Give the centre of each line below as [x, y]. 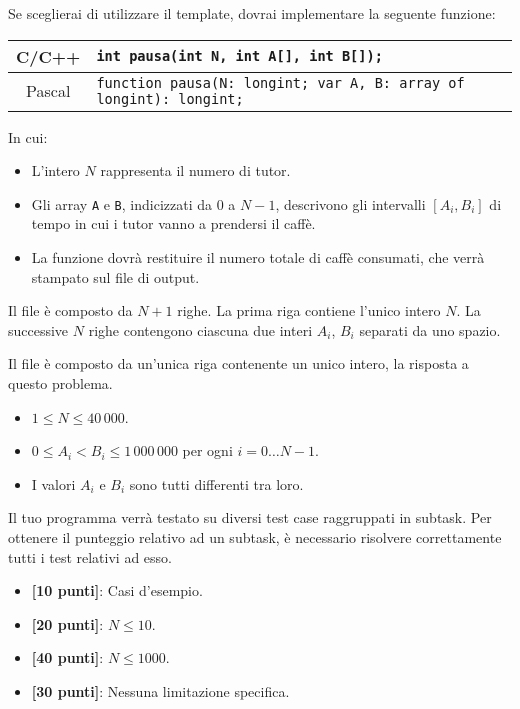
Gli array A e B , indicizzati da [121, 203]
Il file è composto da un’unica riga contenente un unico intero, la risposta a [238, 363]
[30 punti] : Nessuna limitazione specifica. [160, 690]
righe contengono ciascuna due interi [200, 329]
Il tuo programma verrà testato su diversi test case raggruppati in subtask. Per [250, 517]
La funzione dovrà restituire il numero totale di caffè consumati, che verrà [258, 257]
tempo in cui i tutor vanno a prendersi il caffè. [173, 223]
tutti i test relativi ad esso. [90, 556]
